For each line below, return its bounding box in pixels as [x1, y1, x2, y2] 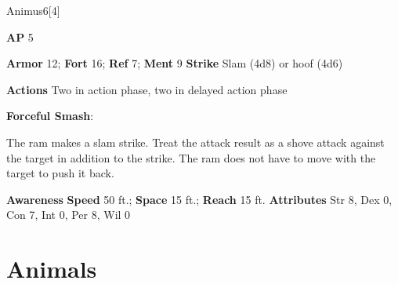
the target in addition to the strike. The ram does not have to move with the [6, 149, 376, 166]
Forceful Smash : [6, 107, 94, 124]
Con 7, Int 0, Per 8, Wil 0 [6, 206, 131, 223]
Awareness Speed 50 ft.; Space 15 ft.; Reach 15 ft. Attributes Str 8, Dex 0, [6, 191, 393, 207]
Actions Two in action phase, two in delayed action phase [6, 81, 288, 97]
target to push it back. [6, 165, 114, 181]
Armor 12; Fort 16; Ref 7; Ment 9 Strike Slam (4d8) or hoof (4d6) [6, 55, 343, 71]
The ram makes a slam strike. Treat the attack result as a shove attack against [6, 133, 385, 150]
